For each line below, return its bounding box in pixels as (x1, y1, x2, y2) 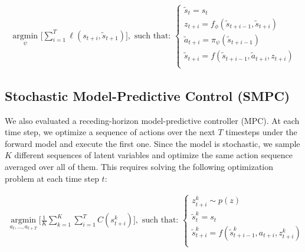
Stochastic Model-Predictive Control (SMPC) (5, 86, 290, 104)
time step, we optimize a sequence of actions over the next (5, 126, 215, 138)
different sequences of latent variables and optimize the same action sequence (14, 149, 293, 161)
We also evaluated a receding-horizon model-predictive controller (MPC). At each (5, 114, 300, 126)
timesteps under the (225, 126, 297, 138)
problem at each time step (5, 172, 99, 184)
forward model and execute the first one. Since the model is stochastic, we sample (5, 137, 300, 149)
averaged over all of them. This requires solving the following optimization (5, 160, 273, 172)
